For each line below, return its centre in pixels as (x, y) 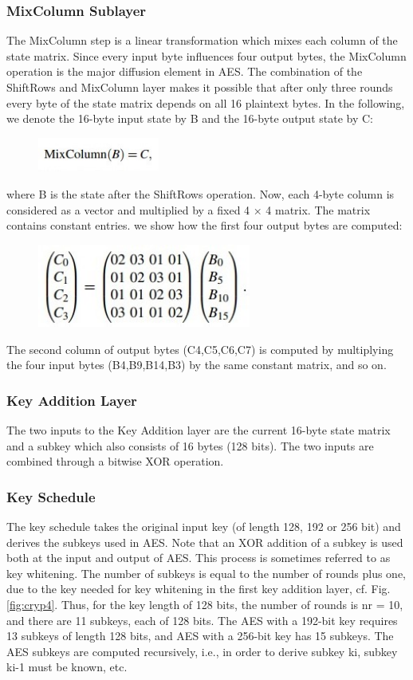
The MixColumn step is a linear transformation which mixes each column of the (202, 40)
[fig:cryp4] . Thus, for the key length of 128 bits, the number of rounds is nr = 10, (205, 604)
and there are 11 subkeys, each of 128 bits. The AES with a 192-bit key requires (202, 620)
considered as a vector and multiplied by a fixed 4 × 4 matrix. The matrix (189, 209)
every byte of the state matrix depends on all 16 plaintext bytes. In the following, (206, 102)
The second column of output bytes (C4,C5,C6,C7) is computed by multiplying (200, 349)
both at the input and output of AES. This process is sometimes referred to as (199, 558)
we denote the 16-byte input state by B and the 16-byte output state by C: (190, 118)
